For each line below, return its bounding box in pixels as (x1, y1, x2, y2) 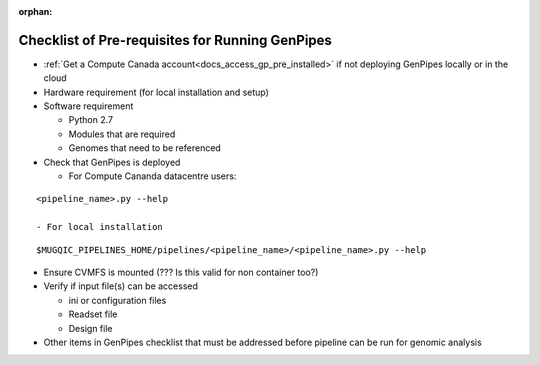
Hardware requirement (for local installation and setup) (43, 86, 270, 98)
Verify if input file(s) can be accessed (43, 280, 199, 292)
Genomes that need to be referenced (68, 142, 222, 154)
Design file (68, 322, 113, 334)
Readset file (68, 308, 118, 320)
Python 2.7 (68, 114, 114, 126)
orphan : (18, 6, 53, 17)
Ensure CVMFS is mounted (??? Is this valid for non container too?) (43, 266, 319, 278)
